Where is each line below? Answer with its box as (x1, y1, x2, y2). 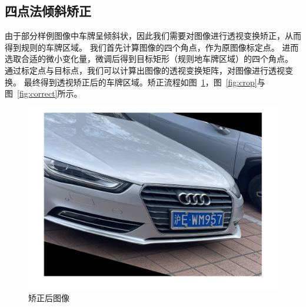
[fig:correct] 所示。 (17, 87, 82, 100)
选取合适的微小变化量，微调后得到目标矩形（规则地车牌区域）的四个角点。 (5, 52, 293, 65)
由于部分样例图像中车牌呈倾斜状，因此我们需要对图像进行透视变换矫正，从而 (5, 29, 301, 42)
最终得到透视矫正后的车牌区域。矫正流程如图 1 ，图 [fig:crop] (24, 75, 257, 88)
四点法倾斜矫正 (5, 2, 91, 20)
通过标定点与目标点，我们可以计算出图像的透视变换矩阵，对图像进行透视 (5, 64, 285, 76)
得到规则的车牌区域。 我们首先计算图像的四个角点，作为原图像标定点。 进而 (5, 41, 299, 53)
